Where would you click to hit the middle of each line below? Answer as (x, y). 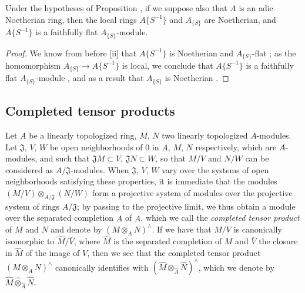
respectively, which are (236, 146)
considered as (29, 169)
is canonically (258, 229)
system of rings (33, 206)
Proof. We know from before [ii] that (71, 53)
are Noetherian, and (240, 19)
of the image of (53, 253)
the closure (278, 241)
